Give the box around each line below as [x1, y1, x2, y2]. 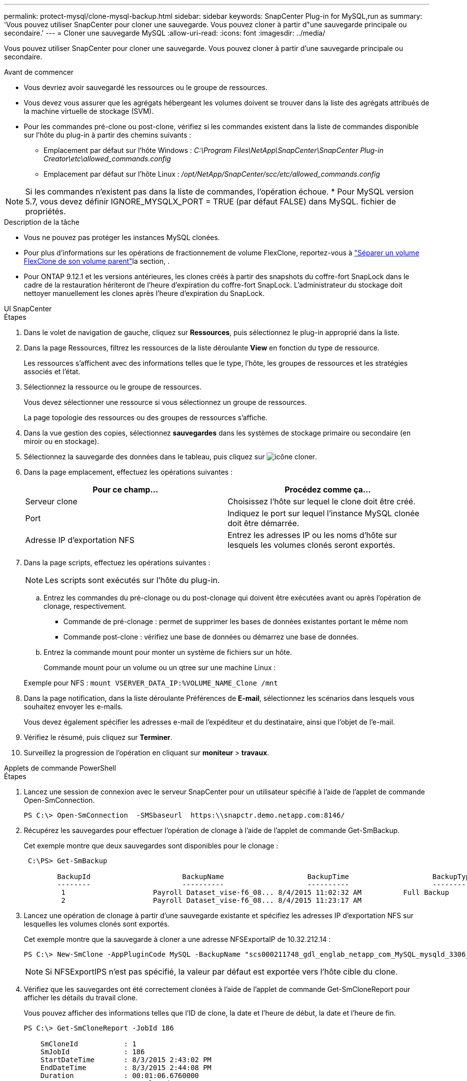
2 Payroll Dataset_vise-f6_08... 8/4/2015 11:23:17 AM [61, 896, 362, 904]
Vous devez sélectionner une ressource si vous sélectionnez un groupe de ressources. [24, 398, 307, 406]
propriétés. [25, 206, 66, 216]
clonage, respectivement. [44, 602, 126, 610]
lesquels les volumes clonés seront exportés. [228, 540, 395, 550]
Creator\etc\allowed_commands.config [44, 154, 171, 163]
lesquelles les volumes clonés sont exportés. [24, 920, 170, 928]
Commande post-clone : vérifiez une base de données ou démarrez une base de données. [63, 633, 359, 641]
